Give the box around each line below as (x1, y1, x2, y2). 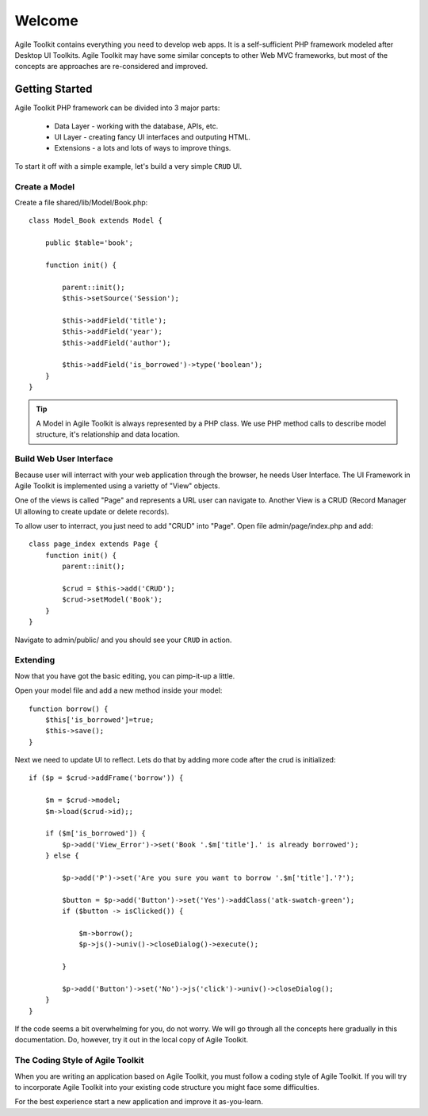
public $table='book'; (44, 239, 134, 247)
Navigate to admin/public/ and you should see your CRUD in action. (14, 635, 232, 644)
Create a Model (14, 181, 75, 192)
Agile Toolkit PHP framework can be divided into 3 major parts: (14, 103, 220, 113)
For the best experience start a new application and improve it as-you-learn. (14, 1097, 263, 1106)
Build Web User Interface (14, 453, 113, 464)
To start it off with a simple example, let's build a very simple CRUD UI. (14, 161, 243, 170)
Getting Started (14, 82, 93, 96)
